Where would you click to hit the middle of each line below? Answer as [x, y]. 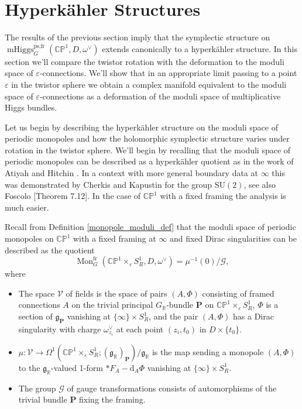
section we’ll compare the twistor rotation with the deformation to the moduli [145, 61]
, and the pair [174, 316]
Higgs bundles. [31, 107]
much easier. [27, 207]
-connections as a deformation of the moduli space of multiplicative [160, 96]
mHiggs [20, 49]
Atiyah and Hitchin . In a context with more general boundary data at [131, 173]
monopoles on [29, 238]
